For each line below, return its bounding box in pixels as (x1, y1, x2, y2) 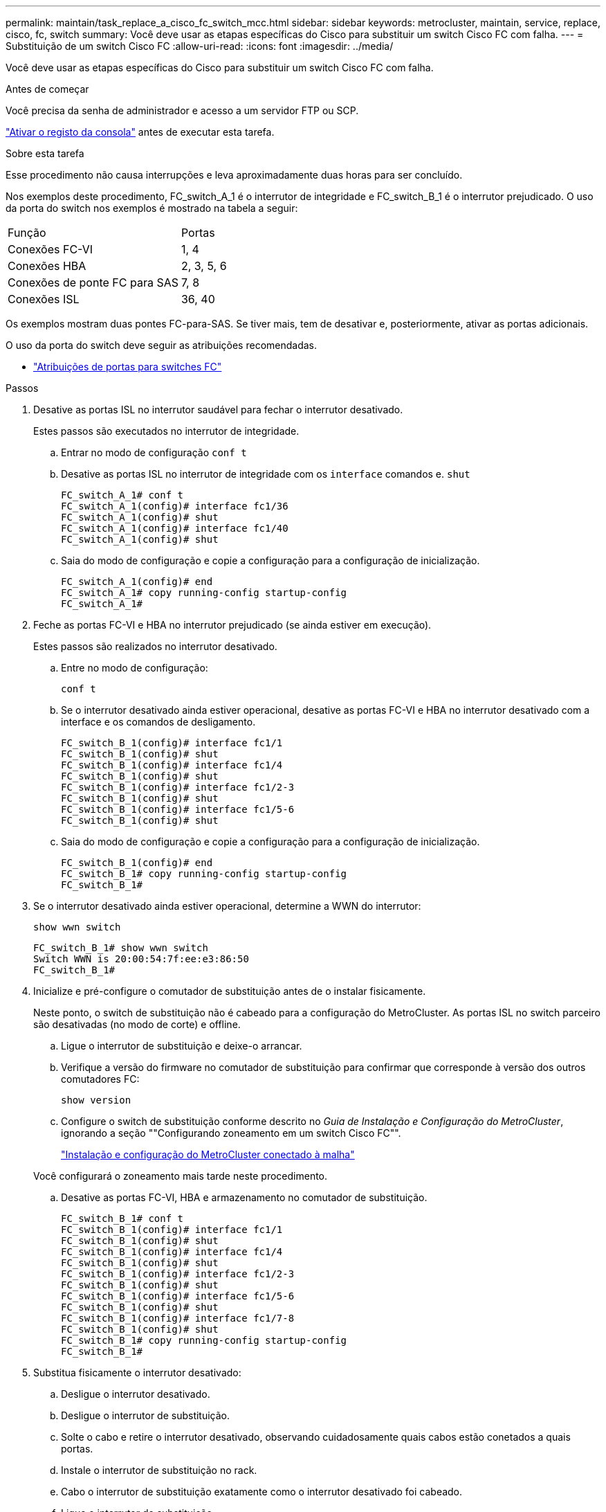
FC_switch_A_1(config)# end (61, 576, 213, 587)
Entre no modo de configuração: (61, 662, 208, 674)
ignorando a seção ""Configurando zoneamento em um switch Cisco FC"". (61, 1127, 401, 1139)
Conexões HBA (8, 259, 86, 273)
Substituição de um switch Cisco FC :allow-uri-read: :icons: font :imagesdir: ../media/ (6, 40, 394, 52)
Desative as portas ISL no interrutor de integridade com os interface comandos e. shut (61, 468, 470, 480)
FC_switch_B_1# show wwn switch (33, 942, 208, 953)
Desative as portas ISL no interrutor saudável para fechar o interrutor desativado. (33, 404, 403, 415)
